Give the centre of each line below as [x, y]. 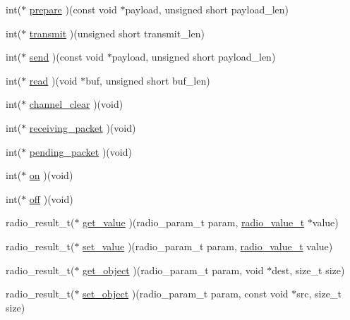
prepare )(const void [73, 9]
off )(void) [51, 198]
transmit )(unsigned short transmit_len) [117, 33]
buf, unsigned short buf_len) [148, 80]
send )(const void [67, 57]
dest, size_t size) [308, 270]
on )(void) [51, 175]
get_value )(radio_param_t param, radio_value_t [194, 222]
